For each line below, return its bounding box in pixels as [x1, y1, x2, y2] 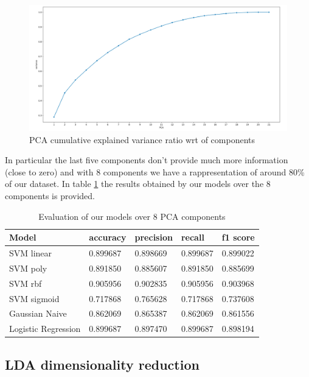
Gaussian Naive [9, 307, 67, 320]
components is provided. [5, 189, 95, 202]
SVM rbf [9, 277, 42, 289]
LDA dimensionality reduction [5, 354, 200, 373]
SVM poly [9, 261, 47, 274]
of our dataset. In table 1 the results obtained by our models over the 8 [5, 177, 271, 190]
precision [134, 231, 173, 244]
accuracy [89, 231, 127, 244]
